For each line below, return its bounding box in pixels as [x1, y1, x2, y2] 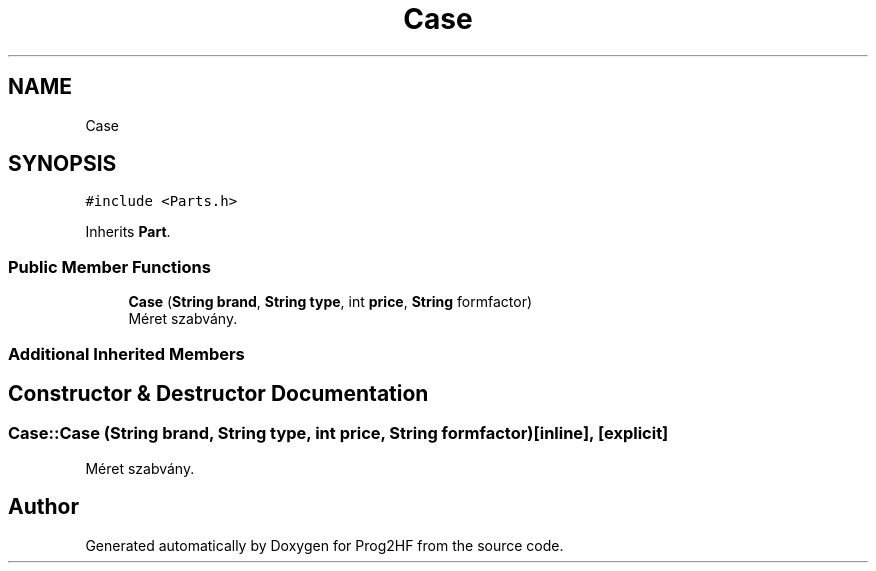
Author [8, 494, 79, 520]
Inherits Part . [85, 223, 171, 241]
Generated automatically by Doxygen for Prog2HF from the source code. [85, 536, 564, 554]
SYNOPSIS [8, 151, 117, 177]
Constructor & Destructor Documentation [8, 380, 429, 406]
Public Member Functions [8, 256, 211, 277]
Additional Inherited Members [8, 343, 245, 364]
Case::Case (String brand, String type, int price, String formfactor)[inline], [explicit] [8, 423, 669, 444]
